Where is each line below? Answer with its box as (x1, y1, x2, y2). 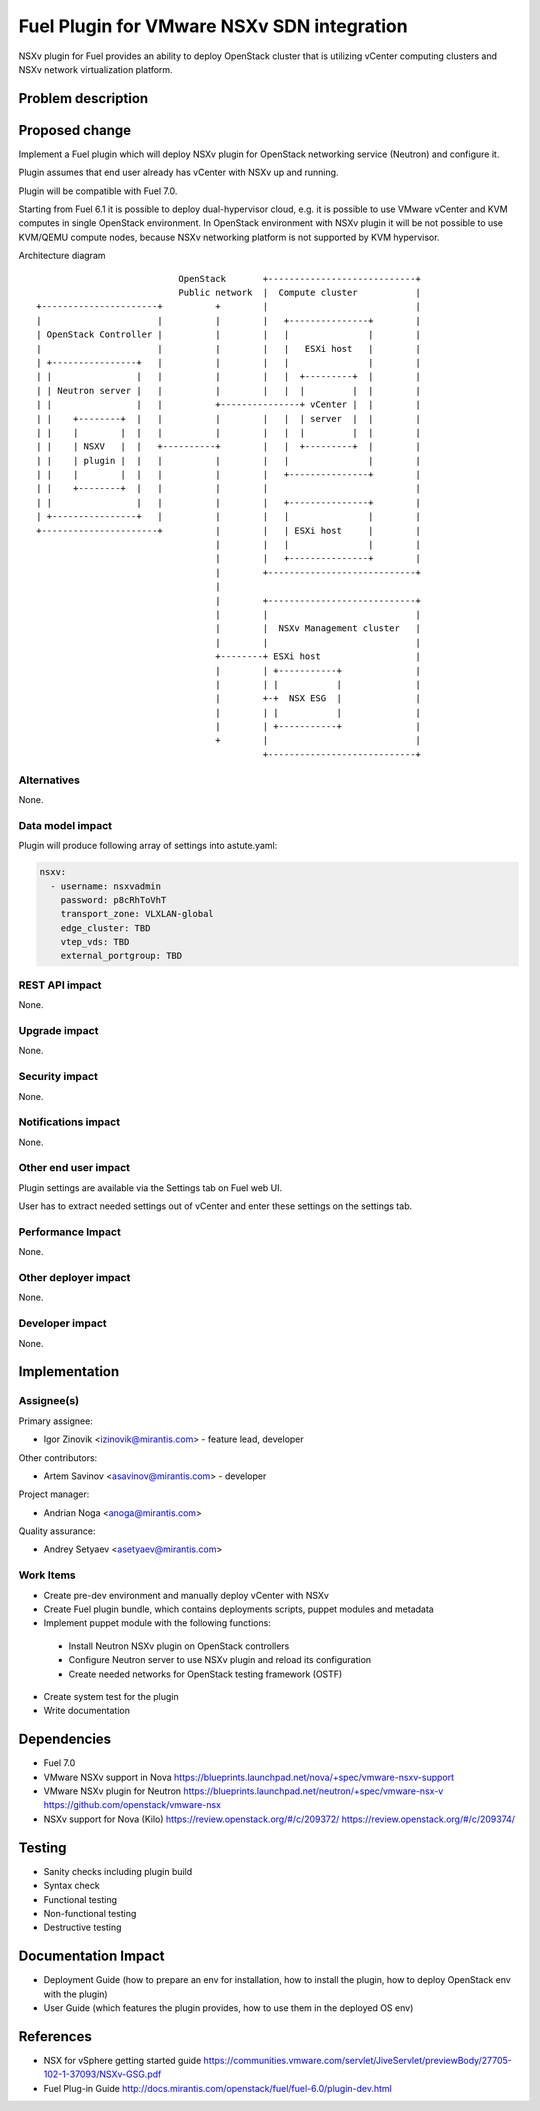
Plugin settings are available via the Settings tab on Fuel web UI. (18, 1181, 283, 1194)
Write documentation (43, 1705, 130, 1717)
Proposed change (18, 121, 132, 139)
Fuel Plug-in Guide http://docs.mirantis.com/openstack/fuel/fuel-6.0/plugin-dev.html (43, 2082, 392, 2094)
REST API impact (18, 978, 102, 992)
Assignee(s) (18, 1394, 80, 1408)
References (18, 2028, 92, 2045)
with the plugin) (43, 1988, 109, 2000)
